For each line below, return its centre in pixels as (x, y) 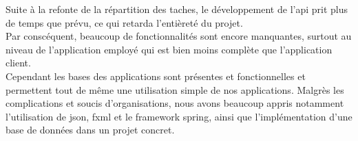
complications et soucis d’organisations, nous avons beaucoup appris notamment (175, 103)
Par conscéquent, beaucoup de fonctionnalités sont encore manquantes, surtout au (179, 36)
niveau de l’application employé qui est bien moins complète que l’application (169, 49)
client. (18, 63)
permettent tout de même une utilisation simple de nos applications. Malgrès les (175, 89)
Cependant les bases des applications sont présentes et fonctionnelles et (156, 76)
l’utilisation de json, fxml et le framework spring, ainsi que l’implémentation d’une (179, 116)
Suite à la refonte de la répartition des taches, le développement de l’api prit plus (177, 9)
